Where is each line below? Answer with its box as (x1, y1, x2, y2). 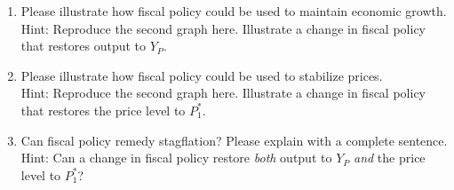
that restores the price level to (20, 100, 186, 119)
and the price (354, 148, 426, 167)
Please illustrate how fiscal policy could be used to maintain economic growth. (20, 2, 447, 20)
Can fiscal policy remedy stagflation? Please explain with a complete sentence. (20, 131, 448, 149)
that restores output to (20, 36, 147, 55)
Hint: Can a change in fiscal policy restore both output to (20, 148, 332, 167)
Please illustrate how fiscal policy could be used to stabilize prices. (20, 66, 383, 84)
